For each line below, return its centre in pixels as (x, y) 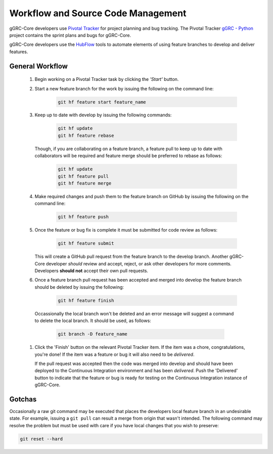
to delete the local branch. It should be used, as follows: (93, 321)
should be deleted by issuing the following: (79, 287)
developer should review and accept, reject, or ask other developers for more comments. (139, 263)
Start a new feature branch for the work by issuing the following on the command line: (124, 88)
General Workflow (39, 66)
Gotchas (23, 399)
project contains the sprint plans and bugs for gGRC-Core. (70, 35)
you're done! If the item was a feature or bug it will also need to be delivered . (115, 354)
